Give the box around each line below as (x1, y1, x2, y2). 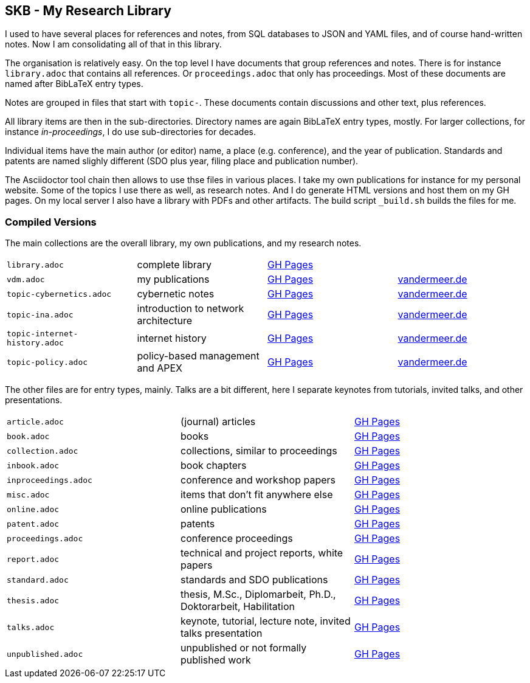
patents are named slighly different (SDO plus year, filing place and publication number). (5, 156, 359, 167)
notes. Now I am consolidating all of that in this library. (5, 39, 222, 50)
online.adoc (7, 504, 60, 514)
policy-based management (137, 350, 260, 362)
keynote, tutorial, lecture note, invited (180, 615, 351, 628)
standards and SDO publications (180, 574, 328, 586)
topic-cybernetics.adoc (7, 289, 112, 299)
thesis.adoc (7, 595, 60, 605)
